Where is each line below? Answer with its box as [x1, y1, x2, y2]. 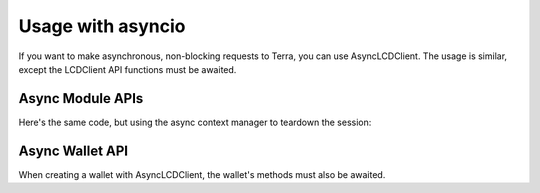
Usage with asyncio [18, 15, 186, 37]
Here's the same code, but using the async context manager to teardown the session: [18, 116, 372, 128]
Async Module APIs [18, 90, 144, 107]
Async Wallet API [18, 142, 129, 159]
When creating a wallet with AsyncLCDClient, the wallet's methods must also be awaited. [18, 168, 386, 180]
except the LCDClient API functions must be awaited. [18, 63, 237, 75]
